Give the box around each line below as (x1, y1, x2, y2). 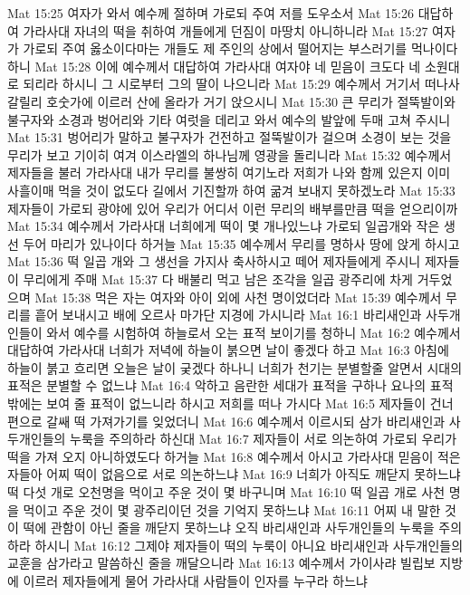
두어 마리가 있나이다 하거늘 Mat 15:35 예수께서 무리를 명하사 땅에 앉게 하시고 (23, 234, 460, 253)
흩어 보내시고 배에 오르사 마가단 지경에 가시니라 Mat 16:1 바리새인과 (34, 305, 422, 324)
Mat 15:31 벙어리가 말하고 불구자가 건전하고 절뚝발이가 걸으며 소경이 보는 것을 (7, 128, 452, 147)
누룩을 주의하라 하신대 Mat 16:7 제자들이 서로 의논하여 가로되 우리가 (70, 429, 457, 448)
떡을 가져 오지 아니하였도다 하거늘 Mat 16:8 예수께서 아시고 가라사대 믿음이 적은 (7, 446, 461, 465)
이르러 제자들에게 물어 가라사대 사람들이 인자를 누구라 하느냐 (23, 571, 368, 590)
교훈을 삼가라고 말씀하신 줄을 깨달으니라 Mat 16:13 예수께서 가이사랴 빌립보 (7, 553, 436, 572)
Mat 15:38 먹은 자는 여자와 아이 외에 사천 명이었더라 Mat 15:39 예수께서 (34, 287, 442, 306)
